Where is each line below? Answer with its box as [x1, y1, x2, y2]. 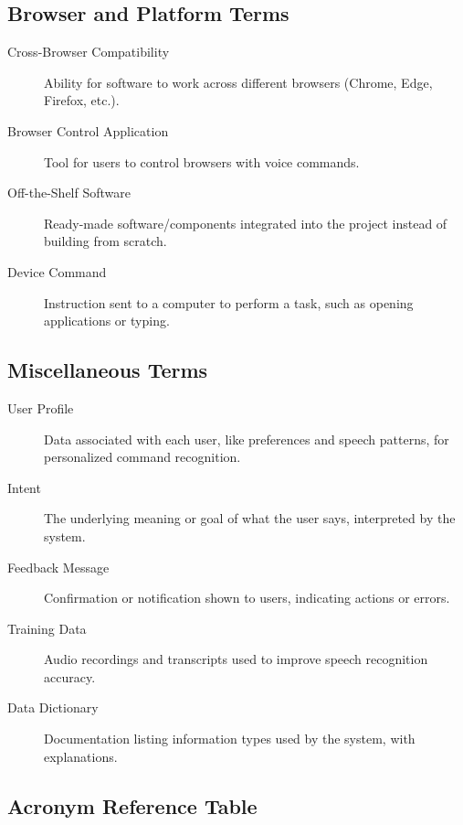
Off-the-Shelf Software [7, 183, 131, 202]
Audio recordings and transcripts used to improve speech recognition [44, 649, 428, 669]
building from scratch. [44, 231, 167, 251]
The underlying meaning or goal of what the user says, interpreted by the [44, 509, 456, 528]
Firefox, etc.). [44, 91, 120, 110]
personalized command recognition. [44, 447, 241, 466]
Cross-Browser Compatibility [7, 42, 170, 61]
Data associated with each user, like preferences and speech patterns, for [44, 429, 449, 448]
